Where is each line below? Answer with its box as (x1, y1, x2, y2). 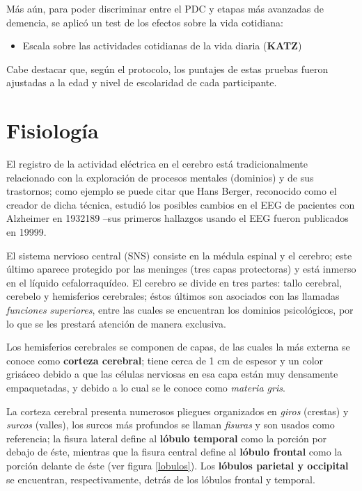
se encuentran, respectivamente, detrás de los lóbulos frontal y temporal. (6, 472, 315, 486)
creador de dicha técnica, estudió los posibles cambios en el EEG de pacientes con (6, 197, 355, 211)
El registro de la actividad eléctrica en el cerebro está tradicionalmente (6, 156, 308, 171)
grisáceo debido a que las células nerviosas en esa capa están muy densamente (6, 367, 338, 381)
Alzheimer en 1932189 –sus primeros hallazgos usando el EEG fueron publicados (6, 211, 349, 225)
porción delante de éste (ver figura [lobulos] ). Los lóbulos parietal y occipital (6, 458, 349, 472)
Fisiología (6, 116, 99, 145)
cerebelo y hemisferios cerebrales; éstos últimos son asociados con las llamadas (6, 289, 340, 303)
